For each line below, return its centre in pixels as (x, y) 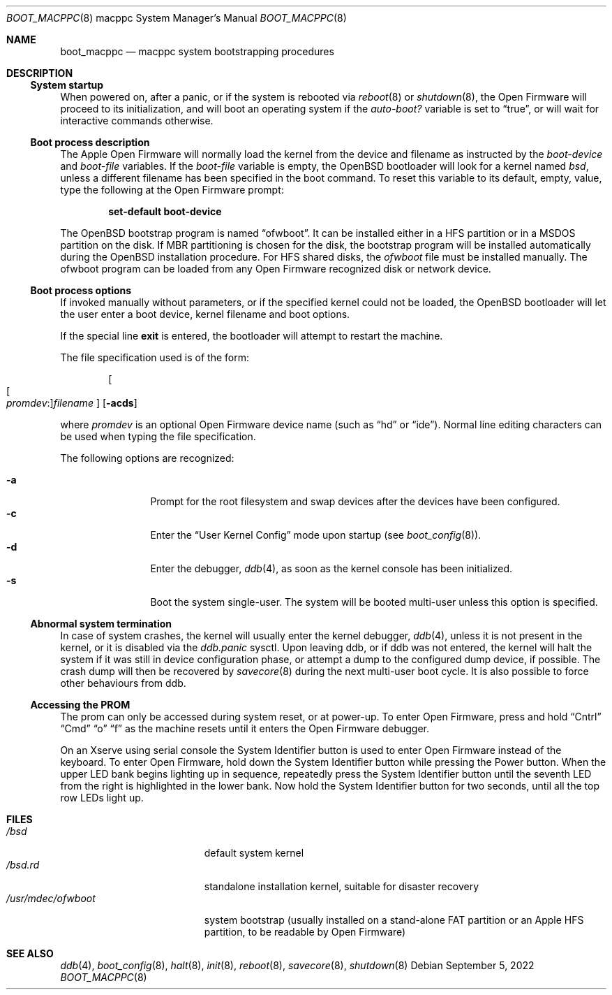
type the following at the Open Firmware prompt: (172, 190)
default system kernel (254, 853)
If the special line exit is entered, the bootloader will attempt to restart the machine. (252, 336)
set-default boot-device (165, 211)
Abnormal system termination (101, 624)
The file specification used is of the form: (155, 357)
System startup (67, 85)
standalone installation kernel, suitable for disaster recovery (342, 886)
